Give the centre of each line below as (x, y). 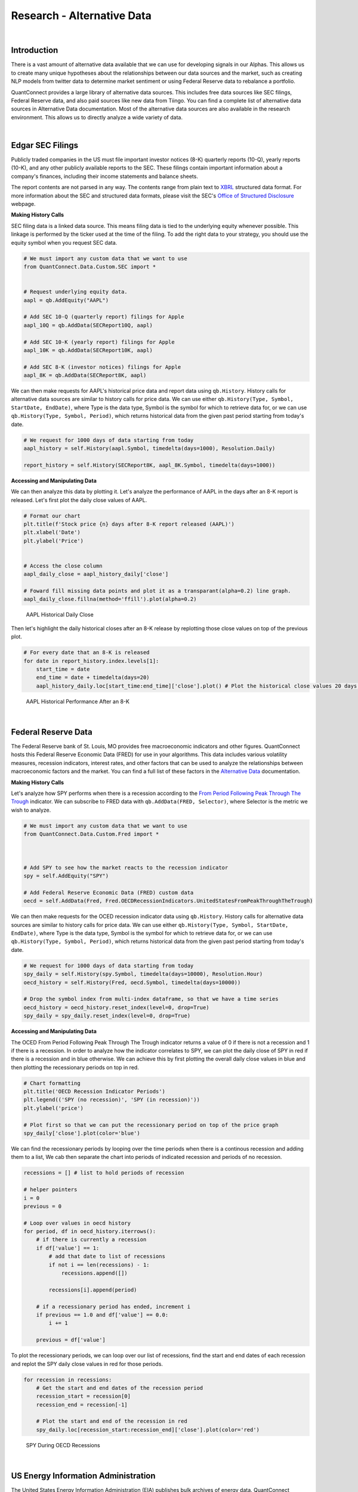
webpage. (23, 204)
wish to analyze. (31, 810)
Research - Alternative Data (81, 16)
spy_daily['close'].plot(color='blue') (82, 1133)
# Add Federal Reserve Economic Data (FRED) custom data (109, 893)
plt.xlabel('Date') (52, 532)
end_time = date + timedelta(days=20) (93, 678)
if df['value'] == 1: (68, 1248)
